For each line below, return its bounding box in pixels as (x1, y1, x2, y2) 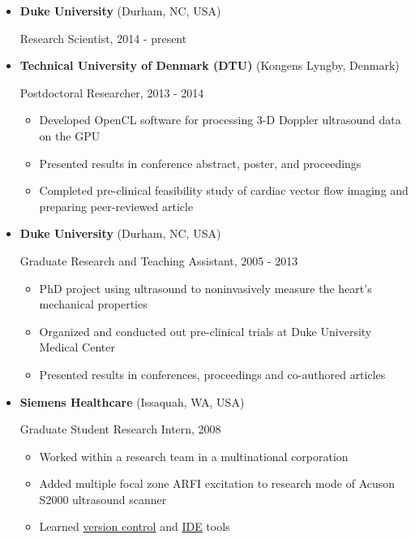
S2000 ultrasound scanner (39, 490, 167, 507)
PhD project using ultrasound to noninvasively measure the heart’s (39, 279, 372, 296)
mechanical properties (39, 295, 148, 313)
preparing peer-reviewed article (39, 197, 194, 214)
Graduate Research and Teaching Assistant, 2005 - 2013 (19, 252, 298, 269)
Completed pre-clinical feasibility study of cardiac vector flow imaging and (39, 182, 409, 199)
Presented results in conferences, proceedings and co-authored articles (39, 365, 386, 382)
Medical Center (39, 338, 115, 356)
